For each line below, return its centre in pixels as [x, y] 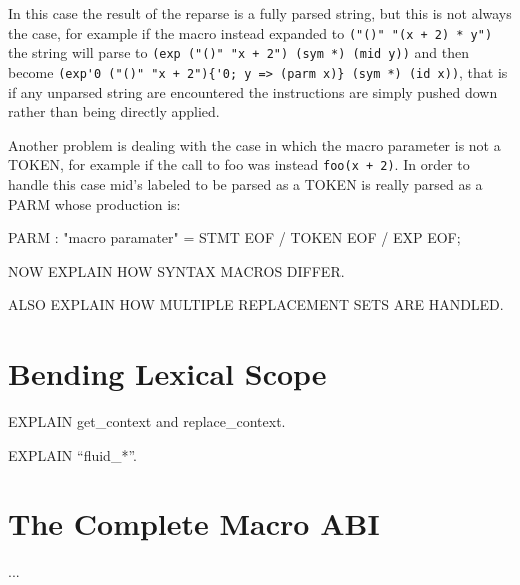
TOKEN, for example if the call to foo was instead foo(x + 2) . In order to [239, 164]
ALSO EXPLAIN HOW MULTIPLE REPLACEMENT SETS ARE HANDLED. [256, 304]
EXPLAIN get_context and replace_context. [147, 421]
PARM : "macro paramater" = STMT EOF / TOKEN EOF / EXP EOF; [234, 237]
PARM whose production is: [94, 203]
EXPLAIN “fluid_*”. [72, 454]
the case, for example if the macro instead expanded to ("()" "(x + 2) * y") [250, 32]
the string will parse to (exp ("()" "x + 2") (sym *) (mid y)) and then [238, 52]
